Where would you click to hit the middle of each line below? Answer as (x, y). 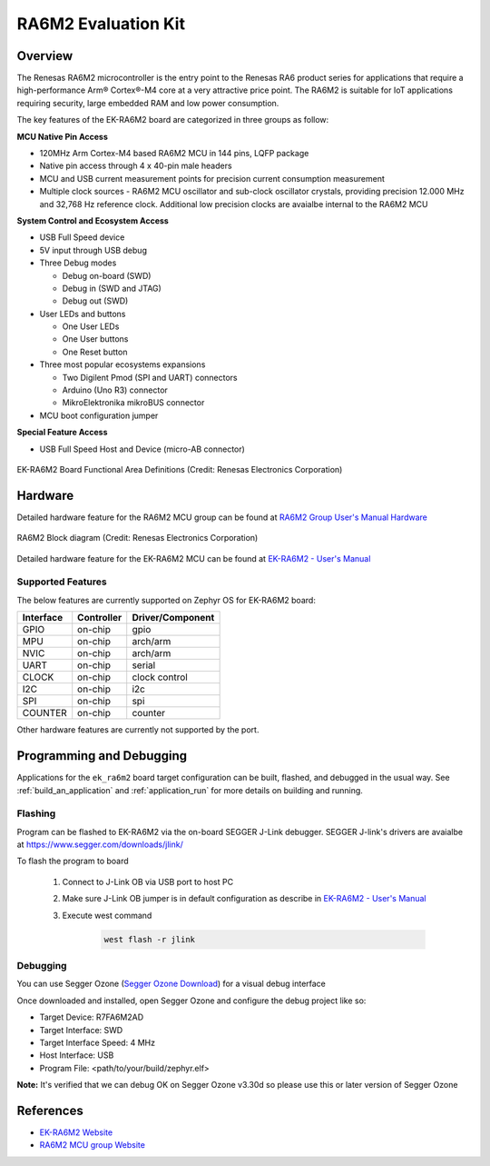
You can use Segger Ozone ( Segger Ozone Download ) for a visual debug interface (171, 984)
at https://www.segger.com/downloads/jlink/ (100, 844)
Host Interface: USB (77, 1055)
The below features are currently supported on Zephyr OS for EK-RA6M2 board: (167, 600)
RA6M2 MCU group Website (92, 1145)
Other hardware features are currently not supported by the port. (138, 730)
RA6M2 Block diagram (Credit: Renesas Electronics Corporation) (137, 538)
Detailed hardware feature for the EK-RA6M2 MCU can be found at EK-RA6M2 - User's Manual (194, 558)
